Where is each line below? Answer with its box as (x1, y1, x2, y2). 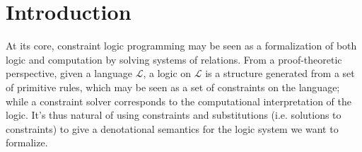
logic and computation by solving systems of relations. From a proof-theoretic (6, 52, 342, 66)
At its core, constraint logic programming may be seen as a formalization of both (6, 38, 357, 53)
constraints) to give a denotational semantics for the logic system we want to (6, 121, 339, 136)
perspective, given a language (6, 66, 133, 81)
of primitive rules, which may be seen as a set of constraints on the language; (6, 79, 340, 94)
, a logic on (143, 66, 192, 81)
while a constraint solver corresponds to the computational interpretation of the (6, 93, 352, 108)
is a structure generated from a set (205, 66, 355, 81)
